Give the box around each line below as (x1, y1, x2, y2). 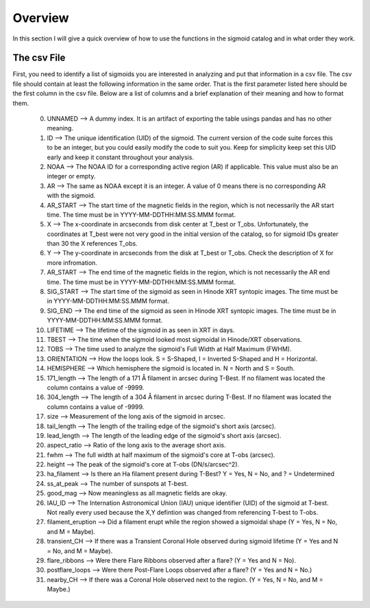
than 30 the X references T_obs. (47, 239, 138, 248)
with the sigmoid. (47, 191, 96, 200)
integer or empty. (47, 172, 96, 180)
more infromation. (47, 258, 97, 267)
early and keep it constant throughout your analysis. (47, 153, 195, 161)
